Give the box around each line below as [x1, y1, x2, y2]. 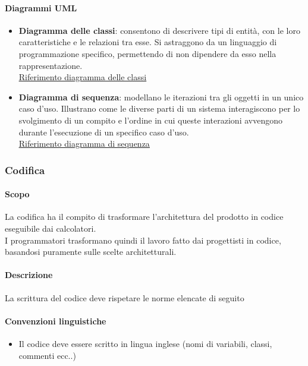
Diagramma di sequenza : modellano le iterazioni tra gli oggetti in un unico [18, 90, 304, 103]
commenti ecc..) [18, 349, 76, 361]
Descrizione [5, 269, 53, 281]
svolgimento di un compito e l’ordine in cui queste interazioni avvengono [18, 113, 282, 126]
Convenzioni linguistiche [5, 314, 106, 327]
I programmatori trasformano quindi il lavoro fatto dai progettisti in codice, [5, 234, 281, 246]
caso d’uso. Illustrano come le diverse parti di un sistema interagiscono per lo [18, 102, 300, 115]
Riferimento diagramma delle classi [18, 71, 147, 83]
